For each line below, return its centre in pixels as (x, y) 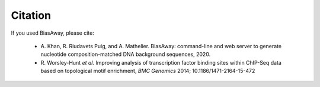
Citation (31, 15)
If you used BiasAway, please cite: (52, 33)
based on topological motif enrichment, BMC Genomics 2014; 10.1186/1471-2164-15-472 (148, 71)
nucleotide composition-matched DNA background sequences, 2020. (126, 54)
